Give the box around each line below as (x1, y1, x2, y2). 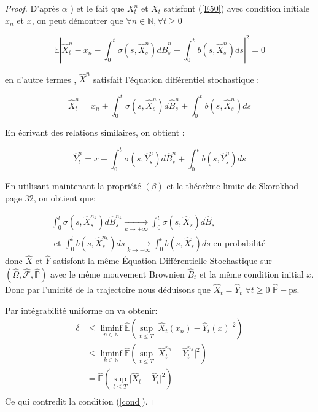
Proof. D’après (5, 2, 60, 14)
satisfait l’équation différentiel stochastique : (93, 72, 260, 85)
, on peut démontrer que (31, 14, 123, 26)
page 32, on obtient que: (5, 191, 96, 204)
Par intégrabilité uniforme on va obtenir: (5, 303, 158, 316)
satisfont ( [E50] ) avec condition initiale (163, 2, 310, 14)
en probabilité (213, 239, 266, 248)
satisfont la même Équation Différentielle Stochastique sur (53, 254, 272, 267)
